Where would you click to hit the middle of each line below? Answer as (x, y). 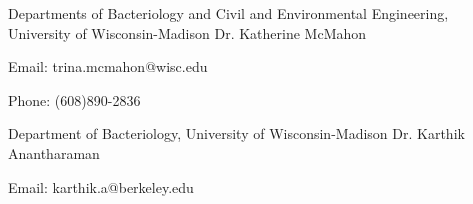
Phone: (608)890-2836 (74, 99)
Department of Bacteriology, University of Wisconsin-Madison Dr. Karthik (236, 133)
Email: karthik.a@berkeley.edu (101, 186)
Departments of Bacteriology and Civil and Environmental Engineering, (228, 13)
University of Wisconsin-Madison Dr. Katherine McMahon (187, 32)
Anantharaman (54, 152)
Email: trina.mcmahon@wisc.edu (108, 66)
